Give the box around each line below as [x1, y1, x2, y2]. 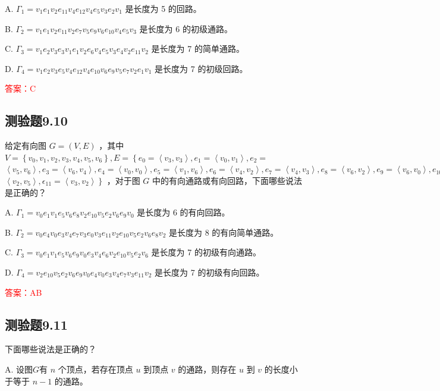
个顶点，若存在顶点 [58, 362, 133, 375]
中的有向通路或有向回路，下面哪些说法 [152, 174, 303, 186]
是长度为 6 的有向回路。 [137, 206, 230, 218]
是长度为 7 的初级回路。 [155, 62, 248, 74]
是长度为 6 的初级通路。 [139, 22, 232, 35]
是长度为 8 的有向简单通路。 [168, 226, 279, 238]
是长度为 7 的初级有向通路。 [151, 246, 261, 258]
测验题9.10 [5, 111, 68, 130]
